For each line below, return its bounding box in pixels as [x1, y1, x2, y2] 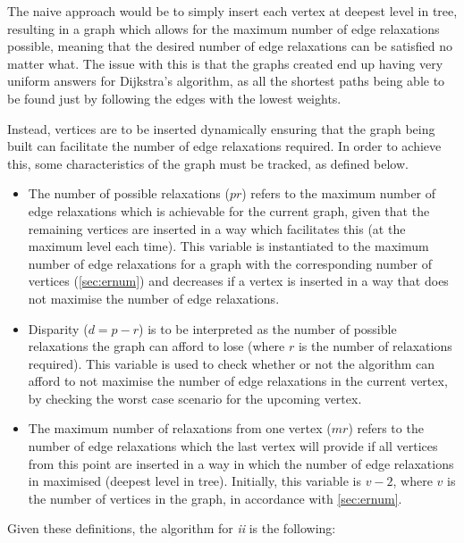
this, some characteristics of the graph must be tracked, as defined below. [7, 154, 409, 172]
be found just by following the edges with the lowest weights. [7, 88, 342, 107]
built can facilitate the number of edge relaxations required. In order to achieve [7, 137, 442, 155]
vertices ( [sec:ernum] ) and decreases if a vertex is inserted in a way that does [28, 271, 449, 290]
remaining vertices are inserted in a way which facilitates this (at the [28, 219, 406, 238]
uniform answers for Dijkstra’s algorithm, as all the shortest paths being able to [7, 71, 445, 90]
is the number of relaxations [298, 337, 452, 355]
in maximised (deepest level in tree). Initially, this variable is [28, 472, 361, 490]
